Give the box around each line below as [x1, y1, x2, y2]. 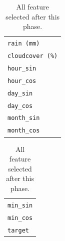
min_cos [7, 214, 33, 221]
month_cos [7, 127, 40, 134]
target [7, 226, 29, 234]
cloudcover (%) [7, 52, 58, 59]
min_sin [7, 201, 33, 209]
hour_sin [7, 64, 36, 72]
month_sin [7, 114, 40, 122]
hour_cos [7, 77, 36, 84]
